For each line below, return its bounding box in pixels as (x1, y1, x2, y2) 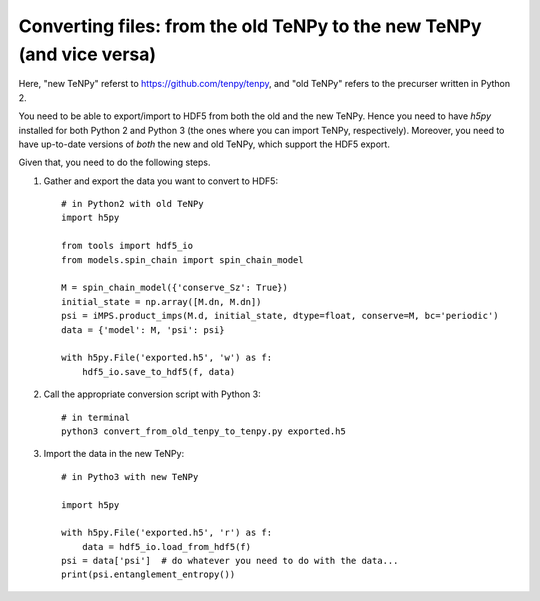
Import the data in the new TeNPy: (43, 448, 185, 460)
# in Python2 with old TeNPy (61, 198, 204, 210)
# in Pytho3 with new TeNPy (61, 471, 199, 482)
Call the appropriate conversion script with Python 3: (43, 388, 261, 400)
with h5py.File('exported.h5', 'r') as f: (61, 527, 273, 539)
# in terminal (61, 411, 130, 423)
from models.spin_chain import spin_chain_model (61, 254, 304, 265)
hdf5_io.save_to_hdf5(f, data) (81, 366, 236, 377)
